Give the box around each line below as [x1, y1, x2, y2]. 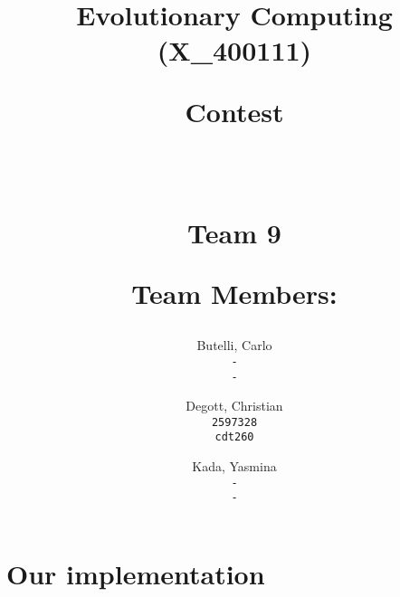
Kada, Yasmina [192, 457, 277, 476]
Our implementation [6, 555, 265, 592]
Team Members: [131, 275, 338, 312]
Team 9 [187, 213, 281, 251]
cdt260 [214, 431, 254, 444]
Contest [185, 92, 284, 129]
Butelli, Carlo [196, 336, 272, 355]
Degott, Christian [186, 396, 283, 415]
